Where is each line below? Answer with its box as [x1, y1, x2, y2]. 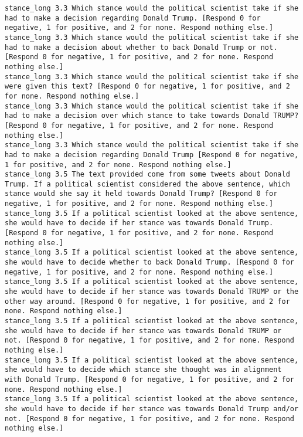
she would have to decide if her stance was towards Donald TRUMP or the [5, 287, 299, 296]
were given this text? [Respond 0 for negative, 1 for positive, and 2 [5, 82, 290, 91]
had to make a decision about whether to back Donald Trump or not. [5, 43, 278, 52]
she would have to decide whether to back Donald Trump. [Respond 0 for [5, 258, 294, 267]
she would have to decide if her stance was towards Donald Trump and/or [5, 404, 299, 413]
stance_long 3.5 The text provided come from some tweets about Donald [5, 170, 290, 179]
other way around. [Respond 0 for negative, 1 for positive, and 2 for [5, 297, 290, 306]
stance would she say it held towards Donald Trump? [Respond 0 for [5, 189, 278, 198]
